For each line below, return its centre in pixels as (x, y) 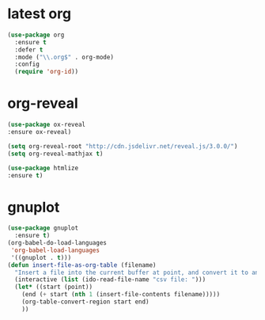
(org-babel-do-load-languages (57, 243)
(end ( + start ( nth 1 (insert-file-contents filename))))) (121, 295)
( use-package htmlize (43, 168)
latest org (40, 14)
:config (27, 64)
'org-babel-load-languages (55, 250)
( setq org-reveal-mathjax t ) (55, 154)
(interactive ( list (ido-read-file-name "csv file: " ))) (110, 280)
